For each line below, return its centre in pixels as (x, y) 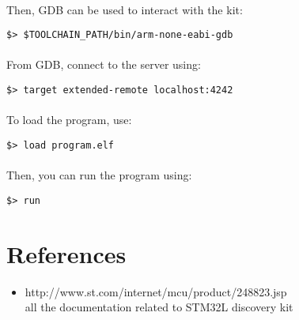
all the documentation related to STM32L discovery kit (159, 307)
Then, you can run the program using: (99, 175)
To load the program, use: (69, 120)
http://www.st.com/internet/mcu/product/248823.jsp (156, 291)
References (66, 253)
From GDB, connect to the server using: (104, 64)
